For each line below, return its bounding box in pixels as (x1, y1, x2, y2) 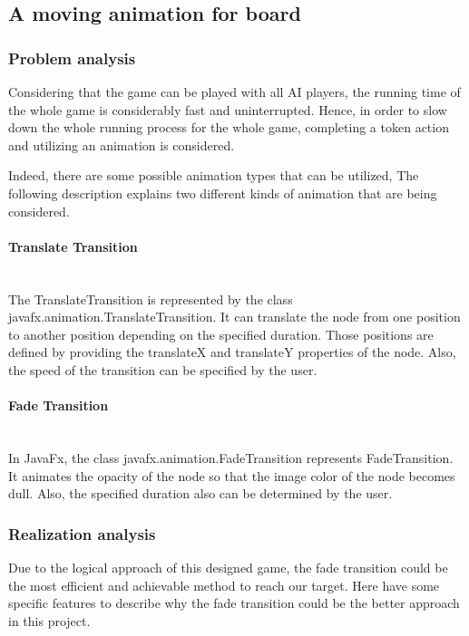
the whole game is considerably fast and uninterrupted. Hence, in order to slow (8, 100, 447, 119)
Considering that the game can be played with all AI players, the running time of (8, 82, 461, 101)
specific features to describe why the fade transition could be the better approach (8, 593, 460, 612)
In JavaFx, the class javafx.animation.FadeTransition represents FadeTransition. (8, 448, 454, 467)
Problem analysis (8, 46, 136, 69)
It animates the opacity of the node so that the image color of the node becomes (8, 466, 455, 485)
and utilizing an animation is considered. (8, 135, 235, 154)
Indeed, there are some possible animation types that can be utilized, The (8, 166, 419, 185)
